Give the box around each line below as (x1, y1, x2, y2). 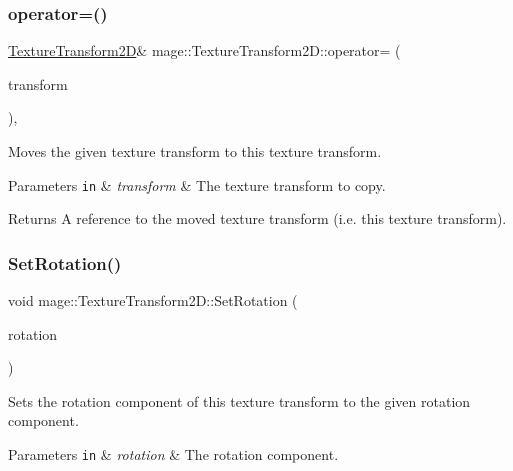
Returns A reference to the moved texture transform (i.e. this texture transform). (8, 208, 507, 229)
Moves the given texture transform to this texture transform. (8, 141, 382, 161)
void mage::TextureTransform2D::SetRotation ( (8, 290, 298, 311)
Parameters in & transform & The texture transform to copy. (8, 174, 386, 195)
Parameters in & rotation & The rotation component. (8, 444, 339, 465)
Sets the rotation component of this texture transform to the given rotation (8, 390, 471, 411)
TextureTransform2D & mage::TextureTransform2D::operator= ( (8, 40, 401, 61)
